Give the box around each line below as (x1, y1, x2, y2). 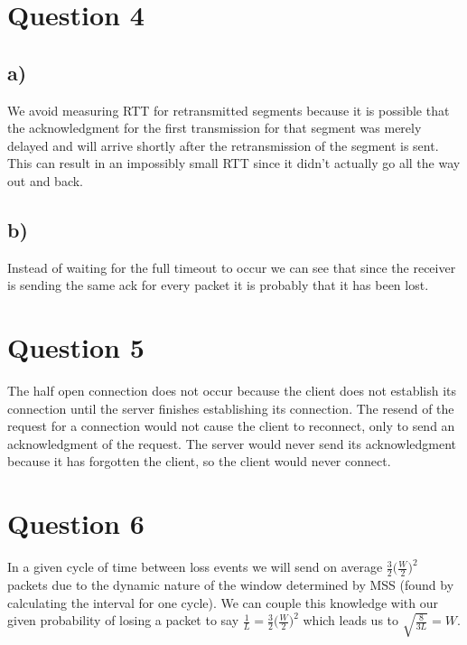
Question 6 (7, 505, 145, 542)
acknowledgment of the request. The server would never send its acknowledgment (7, 434, 457, 453)
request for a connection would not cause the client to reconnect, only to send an (7, 416, 455, 435)
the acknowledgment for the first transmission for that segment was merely (7, 118, 422, 137)
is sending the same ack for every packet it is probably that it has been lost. (7, 276, 429, 294)
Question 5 (7, 329, 145, 366)
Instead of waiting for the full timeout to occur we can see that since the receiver (7, 257, 456, 276)
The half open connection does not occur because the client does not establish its (7, 381, 457, 400)
